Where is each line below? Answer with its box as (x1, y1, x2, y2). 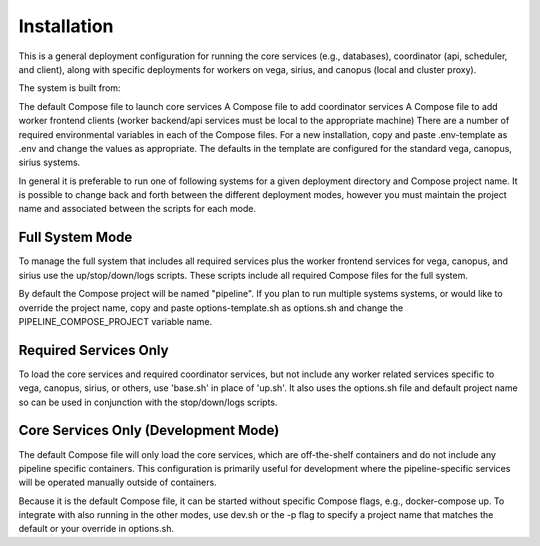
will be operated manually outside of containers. (18, 476, 217, 489)
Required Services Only (18, 341, 169, 359)
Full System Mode (18, 229, 133, 246)
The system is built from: (18, 82, 121, 94)
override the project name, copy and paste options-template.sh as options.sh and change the (18, 301, 404, 314)
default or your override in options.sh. (18, 523, 175, 535)
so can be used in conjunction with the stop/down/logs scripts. (18, 396, 278, 408)
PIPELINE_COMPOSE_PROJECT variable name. (18, 315, 213, 327)
